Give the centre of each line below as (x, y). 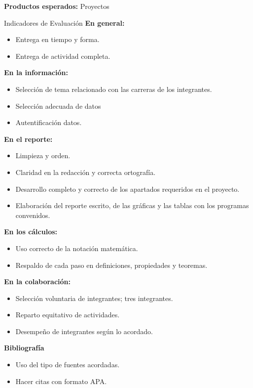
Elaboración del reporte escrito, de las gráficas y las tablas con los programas (132, 205)
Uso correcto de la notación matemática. (77, 248)
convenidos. (33, 215)
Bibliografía (24, 348)
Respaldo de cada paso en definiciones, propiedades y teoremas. (111, 265)
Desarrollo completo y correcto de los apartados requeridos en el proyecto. (127, 189)
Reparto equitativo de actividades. (68, 315)
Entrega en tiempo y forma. (57, 39)
